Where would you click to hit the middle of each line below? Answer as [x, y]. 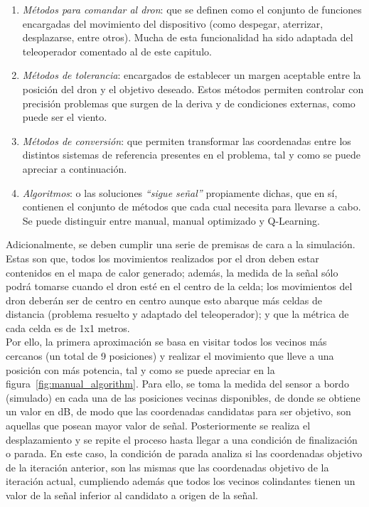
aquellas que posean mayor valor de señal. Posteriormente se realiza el [158, 426]
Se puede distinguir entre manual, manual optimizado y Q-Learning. [171, 220]
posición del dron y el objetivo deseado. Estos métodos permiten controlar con [193, 89]
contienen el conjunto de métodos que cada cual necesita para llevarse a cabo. [192, 207]
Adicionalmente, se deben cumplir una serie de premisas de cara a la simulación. [181, 244]
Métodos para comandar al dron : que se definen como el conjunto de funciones [192, 9]
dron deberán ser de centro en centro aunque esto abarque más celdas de [164, 300]
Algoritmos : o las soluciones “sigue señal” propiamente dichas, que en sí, [180, 192]
